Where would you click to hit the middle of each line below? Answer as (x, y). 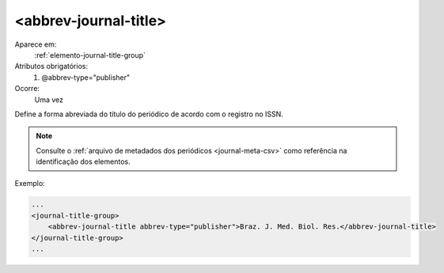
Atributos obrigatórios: (51, 66)
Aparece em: (36, 44)
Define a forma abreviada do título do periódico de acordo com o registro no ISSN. (149, 114)
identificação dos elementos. (83, 161)
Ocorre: (27, 89)
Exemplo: (30, 184)
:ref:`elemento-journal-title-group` (90, 55)
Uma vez (49, 100)
